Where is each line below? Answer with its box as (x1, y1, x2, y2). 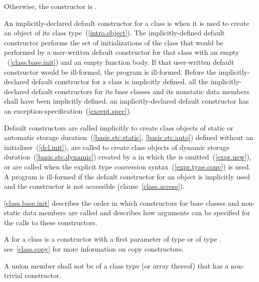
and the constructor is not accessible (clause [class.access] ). (4, 181, 185, 191)
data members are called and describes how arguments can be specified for (23, 207, 251, 218)
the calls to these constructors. (4, 217, 98, 227)
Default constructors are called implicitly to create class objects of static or (4, 122, 234, 133)
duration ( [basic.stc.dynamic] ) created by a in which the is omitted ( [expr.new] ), (4, 151, 252, 162)
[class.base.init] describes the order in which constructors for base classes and (4, 197, 240, 208)
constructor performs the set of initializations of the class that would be (4, 37, 224, 47)
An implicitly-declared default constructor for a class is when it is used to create (4, 17, 250, 28)
